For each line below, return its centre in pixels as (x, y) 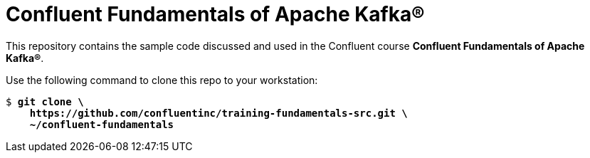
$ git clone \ (45, 101)
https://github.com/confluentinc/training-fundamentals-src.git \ (218, 113)
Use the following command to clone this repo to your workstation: (162, 80)
